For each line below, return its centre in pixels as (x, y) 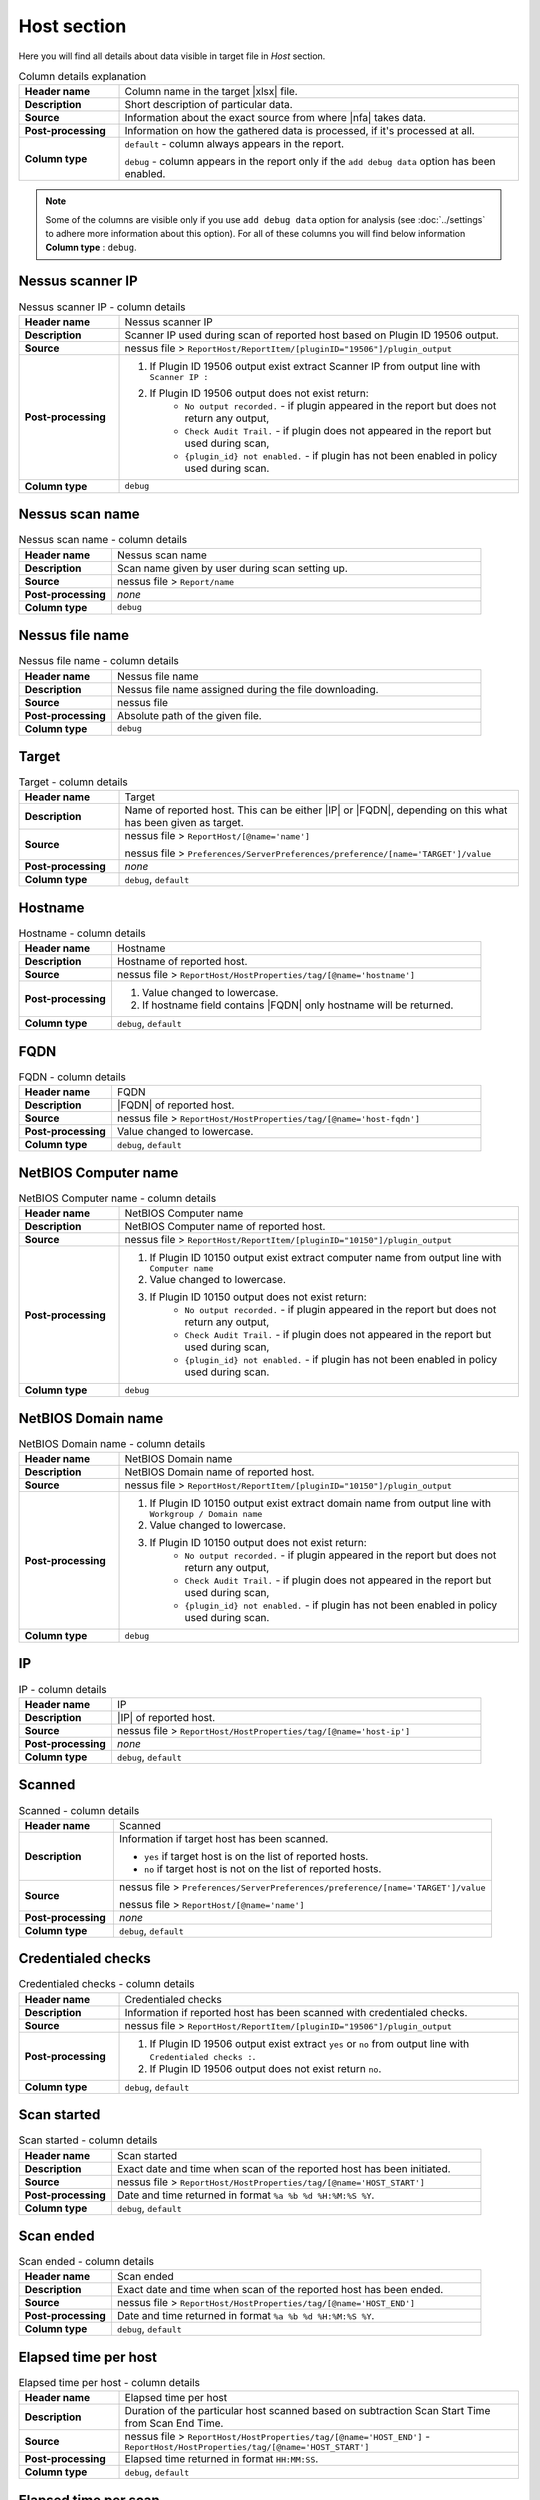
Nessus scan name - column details (103, 540)
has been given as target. (184, 823)
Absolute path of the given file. (189, 715)
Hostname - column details (82, 933)
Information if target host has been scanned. (223, 1838)
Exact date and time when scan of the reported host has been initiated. (283, 2168)
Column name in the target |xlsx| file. (211, 92)
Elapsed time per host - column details (109, 2383)
